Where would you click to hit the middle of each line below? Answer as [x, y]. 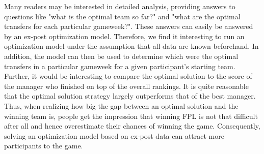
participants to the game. [44, 146]
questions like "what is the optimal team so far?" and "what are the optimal [122, 16]
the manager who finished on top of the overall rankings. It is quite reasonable [126, 86]
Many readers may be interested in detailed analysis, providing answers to [120, 6]
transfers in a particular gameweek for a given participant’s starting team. [120, 66]
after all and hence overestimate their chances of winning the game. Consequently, [132, 126]
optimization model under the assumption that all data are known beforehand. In [131, 46]
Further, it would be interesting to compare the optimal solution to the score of [128, 76]
